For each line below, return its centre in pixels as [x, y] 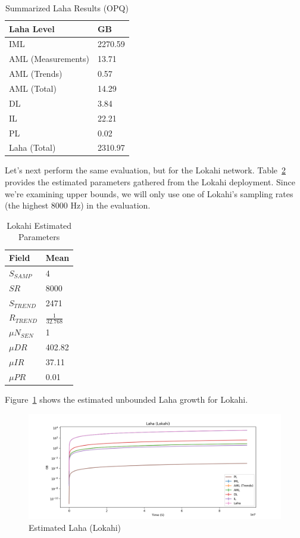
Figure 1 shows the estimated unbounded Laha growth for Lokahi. [126, 399]
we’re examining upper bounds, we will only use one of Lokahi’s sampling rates [149, 193]
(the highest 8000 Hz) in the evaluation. [78, 205]
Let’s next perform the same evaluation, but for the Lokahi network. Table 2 [146, 170]
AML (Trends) [36, 74]
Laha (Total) [32, 147]
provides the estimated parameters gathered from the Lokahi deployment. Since [150, 182]
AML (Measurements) [49, 59]
